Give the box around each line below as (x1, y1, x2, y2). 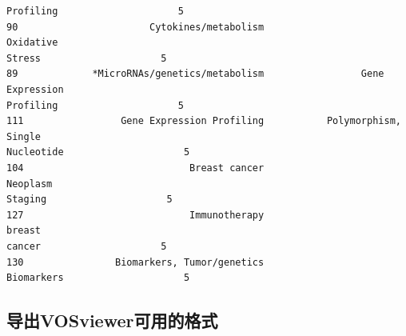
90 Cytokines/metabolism (6, 21, 265, 33)
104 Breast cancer (6, 162, 265, 174)
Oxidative (6, 37, 58, 49)
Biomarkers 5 (6, 272, 190, 284)
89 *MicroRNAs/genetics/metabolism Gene (6, 68, 384, 80)
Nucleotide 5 (6, 146, 190, 158)
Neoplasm (6, 178, 53, 190)
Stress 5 (6, 52, 167, 64)
